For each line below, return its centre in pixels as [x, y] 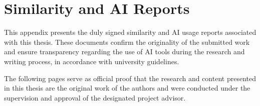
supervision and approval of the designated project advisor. [95, 97]
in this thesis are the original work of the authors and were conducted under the [127, 88]
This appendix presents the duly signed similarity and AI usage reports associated [130, 32]
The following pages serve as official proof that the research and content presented [130, 78]
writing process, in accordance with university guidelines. [92, 61]
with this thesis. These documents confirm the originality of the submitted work [127, 42]
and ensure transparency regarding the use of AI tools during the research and [124, 52]
